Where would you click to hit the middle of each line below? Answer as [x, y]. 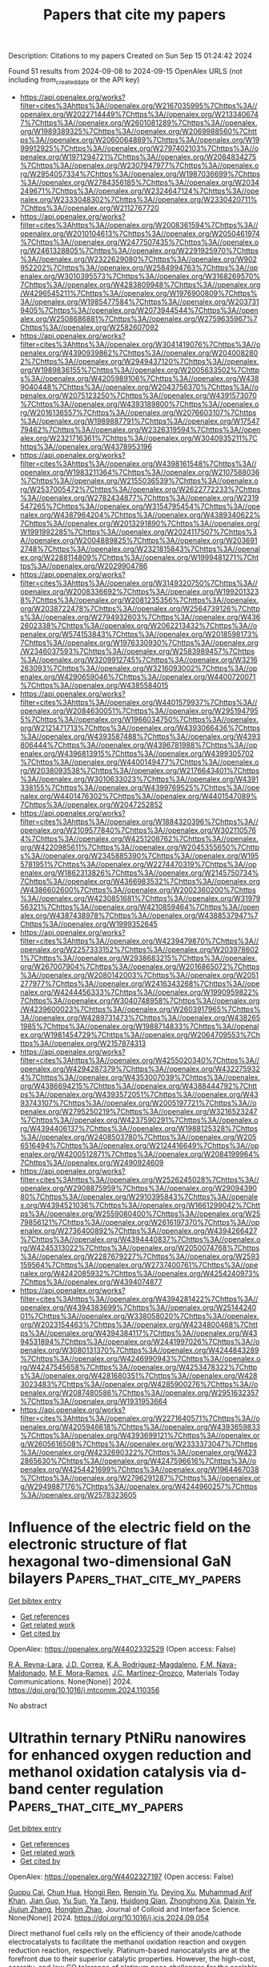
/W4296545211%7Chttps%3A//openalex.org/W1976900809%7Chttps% [139, 293]
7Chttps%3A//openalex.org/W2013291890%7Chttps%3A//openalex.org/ [140, 523]
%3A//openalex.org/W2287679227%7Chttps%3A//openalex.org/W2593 [140, 1256]
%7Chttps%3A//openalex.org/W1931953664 [94, 1401]
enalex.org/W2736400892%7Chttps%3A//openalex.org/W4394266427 [139, 1231]
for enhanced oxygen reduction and [130, 1755]
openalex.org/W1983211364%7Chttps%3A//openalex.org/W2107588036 [140, 472]
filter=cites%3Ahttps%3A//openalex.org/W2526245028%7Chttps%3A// [139, 1179]
